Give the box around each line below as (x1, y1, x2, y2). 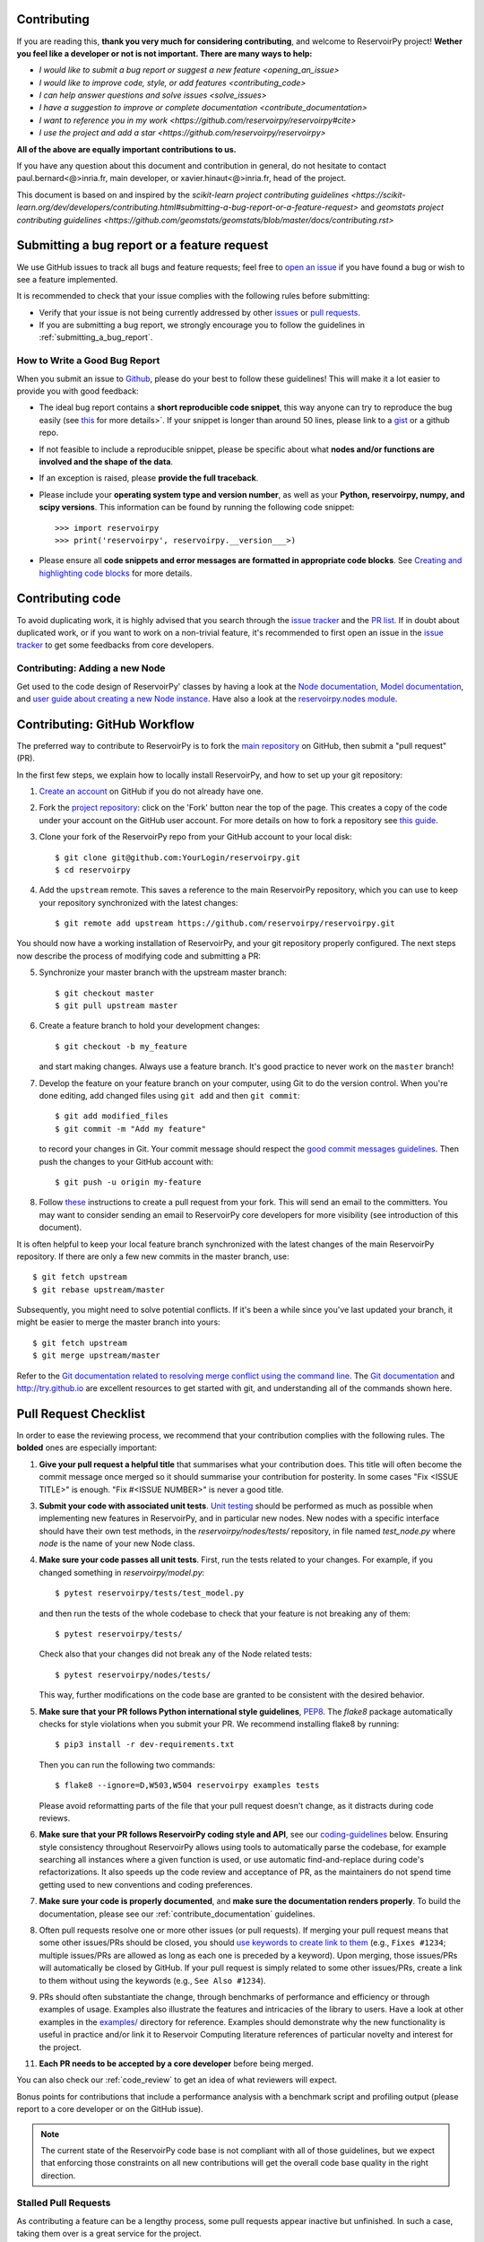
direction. (40, 2170, 76, 2181)
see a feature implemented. (16, 274, 118, 284)
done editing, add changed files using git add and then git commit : (39, 1091, 300, 1100)
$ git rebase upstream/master (32, 1284, 166, 1295)
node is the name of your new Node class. (39, 1538, 195, 1549)
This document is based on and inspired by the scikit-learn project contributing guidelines (16, 189, 350, 200)
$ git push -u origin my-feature (55, 1177, 202, 1187)
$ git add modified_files (55, 1111, 169, 1121)
